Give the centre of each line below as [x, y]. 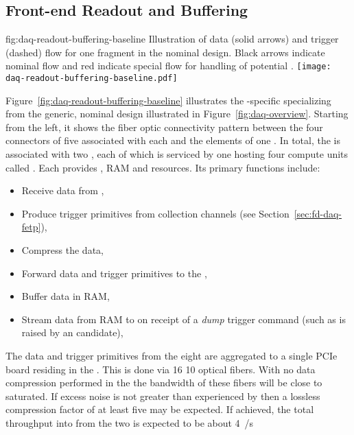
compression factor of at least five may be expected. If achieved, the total [160, 409]
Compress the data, [62, 250]
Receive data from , [63, 190]
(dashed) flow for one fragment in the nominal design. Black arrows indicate [165, 52]
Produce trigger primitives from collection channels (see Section [155, 213]
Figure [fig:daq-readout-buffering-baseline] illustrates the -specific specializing [168, 100]
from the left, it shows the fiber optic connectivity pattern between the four [164, 127]
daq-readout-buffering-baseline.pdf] [92, 79]
